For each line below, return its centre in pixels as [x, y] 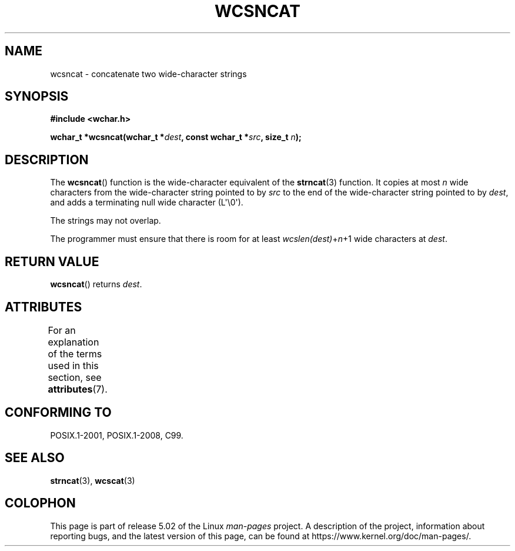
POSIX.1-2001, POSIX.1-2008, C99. [117, 435]
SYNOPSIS [37, 97]
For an [62, 330]
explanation [73, 342]
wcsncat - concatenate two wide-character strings [148, 74]
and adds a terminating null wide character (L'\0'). [147, 203]
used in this [73, 365]
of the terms [75, 353]
